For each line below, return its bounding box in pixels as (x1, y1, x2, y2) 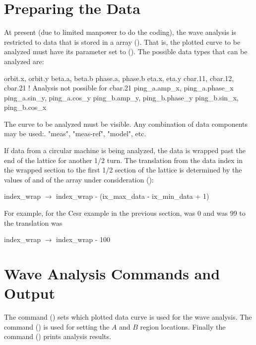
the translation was (4, 217, 63, 228)
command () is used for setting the (4, 321, 110, 332)
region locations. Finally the (140, 321, 226, 332)
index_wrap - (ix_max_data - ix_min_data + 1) (56, 191, 209, 201)
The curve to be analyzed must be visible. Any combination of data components (4, 118, 248, 129)
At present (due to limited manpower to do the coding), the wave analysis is (4, 27, 236, 37)
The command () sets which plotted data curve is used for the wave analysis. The (4, 312, 252, 322)
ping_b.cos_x (4, 102, 47, 112)
